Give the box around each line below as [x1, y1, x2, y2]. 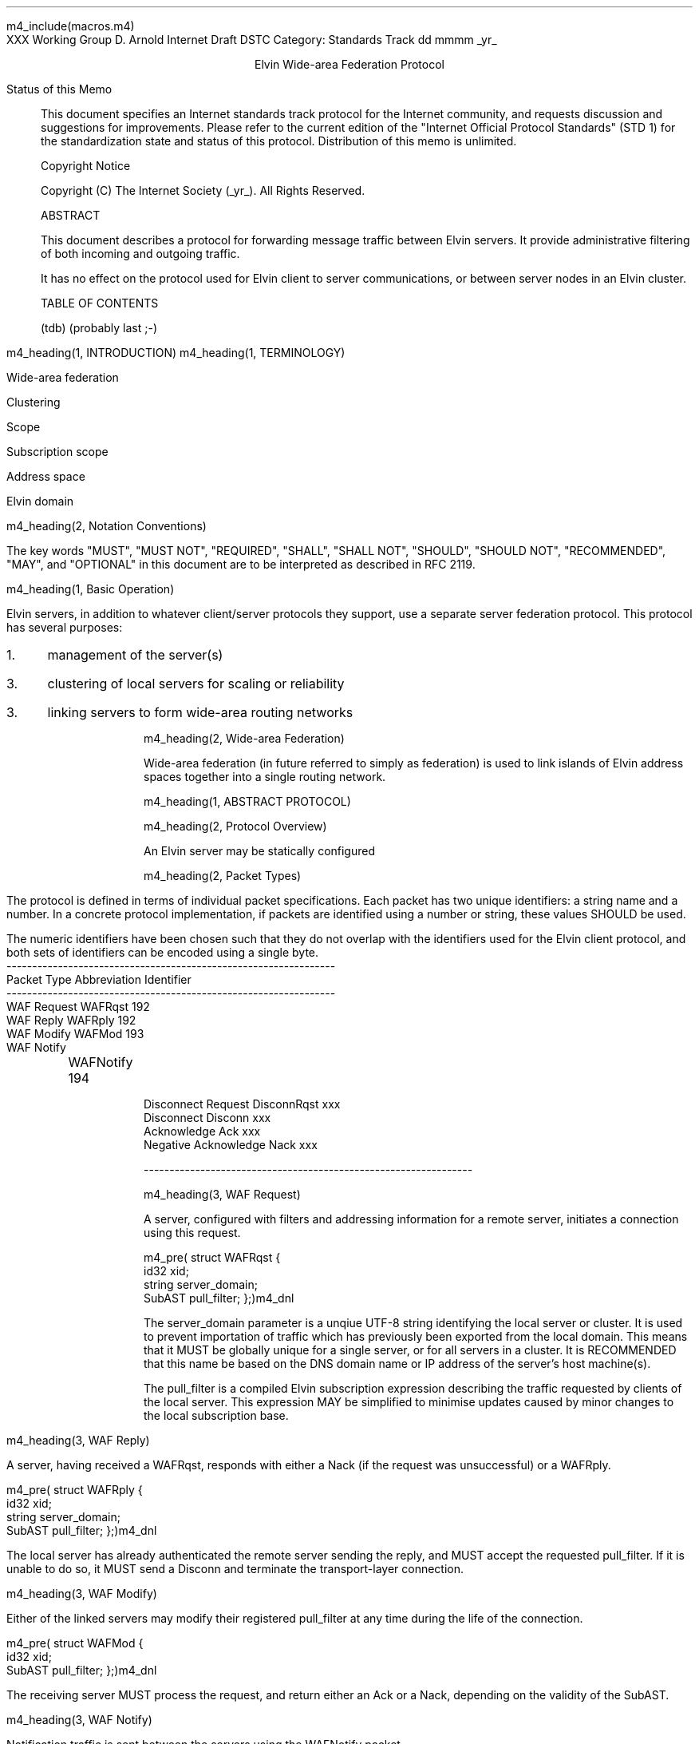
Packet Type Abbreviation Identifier [6, 973, 192, 986]
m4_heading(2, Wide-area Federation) [144, 731, 345, 745]
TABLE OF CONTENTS [41, 296, 159, 310]
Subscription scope [6, 445, 109, 458]
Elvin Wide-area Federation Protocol [254, 57, 444, 71]
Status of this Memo [6, 82, 113, 96]
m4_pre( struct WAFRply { [6, 1483, 143, 1496]
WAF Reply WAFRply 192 [6, 1013, 136, 1027]
